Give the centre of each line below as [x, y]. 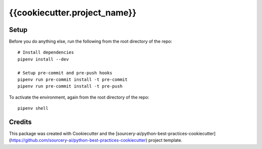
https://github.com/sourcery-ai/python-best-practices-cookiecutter [78, 140]
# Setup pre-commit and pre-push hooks [65, 73]
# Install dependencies [46, 52]
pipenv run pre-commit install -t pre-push [70, 86]
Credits [20, 122]
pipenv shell [33, 108]
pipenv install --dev [43, 59]
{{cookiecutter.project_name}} [73, 13]
